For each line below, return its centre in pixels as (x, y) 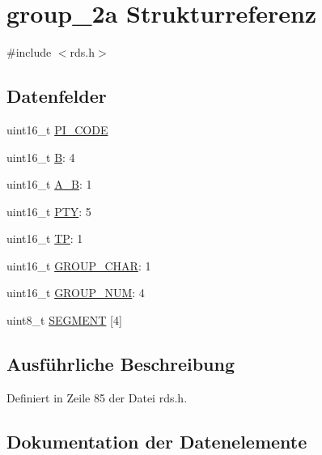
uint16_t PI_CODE (57, 129)
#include (29, 52)
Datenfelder (57, 96)
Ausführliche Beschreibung (121, 364)
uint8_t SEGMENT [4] (64, 320)
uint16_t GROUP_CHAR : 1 (79, 265)
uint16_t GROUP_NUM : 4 (76, 293)
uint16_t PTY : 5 (49, 211)
